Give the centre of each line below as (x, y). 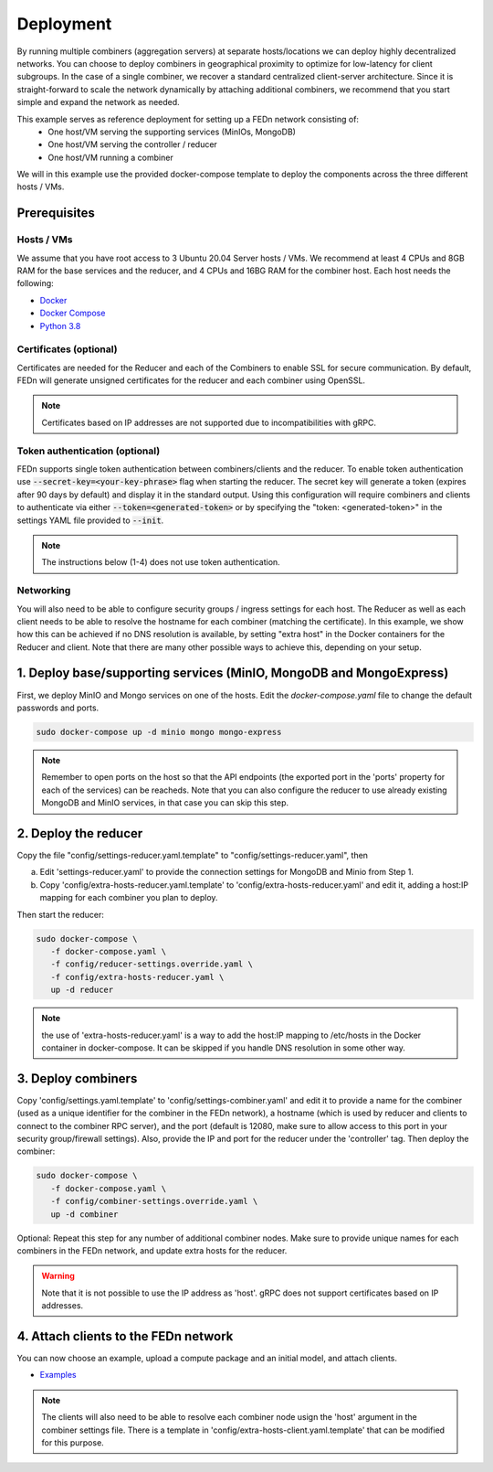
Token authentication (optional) (89, 451)
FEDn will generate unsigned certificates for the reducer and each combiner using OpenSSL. (191, 380)
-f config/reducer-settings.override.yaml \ (152, 964)
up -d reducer (82, 990)
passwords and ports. (58, 708)
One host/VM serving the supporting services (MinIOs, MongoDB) (172, 132)
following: (35, 283)
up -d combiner (84, 1214)
